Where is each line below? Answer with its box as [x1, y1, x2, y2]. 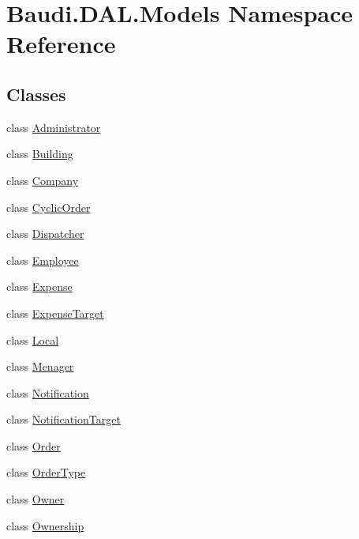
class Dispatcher [6, 225, 84, 242]
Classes [6, 81, 66, 106]
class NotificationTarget [6, 411, 121, 428]
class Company [6, 171, 79, 188]
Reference [6, 28, 116, 60]
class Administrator [6, 119, 101, 135]
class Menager [6, 358, 74, 375]
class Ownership [6, 517, 84, 533]
